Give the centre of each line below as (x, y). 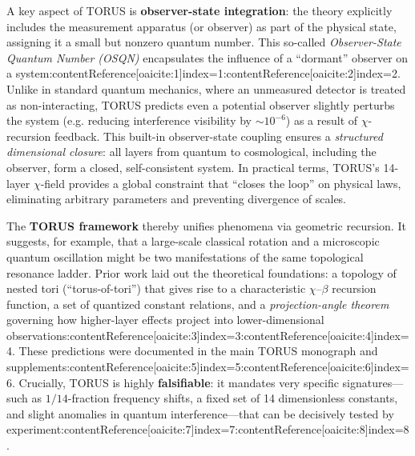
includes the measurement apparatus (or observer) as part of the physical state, (201, 26)
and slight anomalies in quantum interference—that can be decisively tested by (200, 413)
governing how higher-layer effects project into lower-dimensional (165, 320)
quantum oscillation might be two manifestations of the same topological (185, 256)
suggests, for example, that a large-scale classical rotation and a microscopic (193, 241)
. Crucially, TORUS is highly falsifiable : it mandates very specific (175, 382)
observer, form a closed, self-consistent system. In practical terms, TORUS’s (193, 167)
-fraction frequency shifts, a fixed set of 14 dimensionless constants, (233, 398)
